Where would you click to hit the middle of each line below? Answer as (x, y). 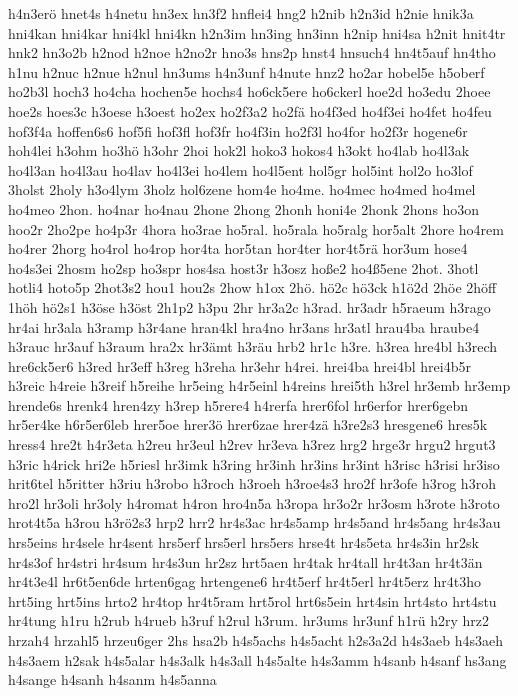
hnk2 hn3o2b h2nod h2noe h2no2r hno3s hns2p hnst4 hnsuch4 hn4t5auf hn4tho (252, 52)
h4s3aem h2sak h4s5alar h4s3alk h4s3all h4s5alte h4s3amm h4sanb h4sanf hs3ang (257, 659)
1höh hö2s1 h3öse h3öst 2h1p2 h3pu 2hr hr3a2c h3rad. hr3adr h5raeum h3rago (249, 306)
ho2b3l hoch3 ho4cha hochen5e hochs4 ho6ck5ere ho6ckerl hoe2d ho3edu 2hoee (249, 91)
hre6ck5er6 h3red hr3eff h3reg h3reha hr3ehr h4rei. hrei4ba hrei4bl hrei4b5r (239, 365)
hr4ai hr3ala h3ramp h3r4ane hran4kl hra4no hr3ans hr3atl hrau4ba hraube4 (244, 326)
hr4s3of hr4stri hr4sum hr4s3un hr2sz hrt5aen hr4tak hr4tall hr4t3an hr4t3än (245, 561)
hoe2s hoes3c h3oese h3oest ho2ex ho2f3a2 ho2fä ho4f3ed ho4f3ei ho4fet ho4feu (250, 110)
